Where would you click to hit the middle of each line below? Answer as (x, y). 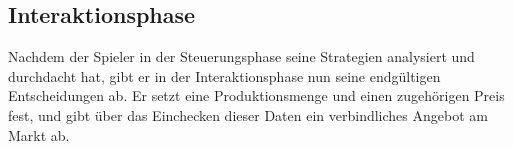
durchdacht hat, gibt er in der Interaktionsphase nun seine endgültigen (224, 75)
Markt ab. (39, 134)
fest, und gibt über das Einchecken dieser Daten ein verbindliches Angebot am (248, 114)
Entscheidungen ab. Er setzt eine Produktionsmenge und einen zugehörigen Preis (256, 95)
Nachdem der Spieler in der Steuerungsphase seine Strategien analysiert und (241, 56)
